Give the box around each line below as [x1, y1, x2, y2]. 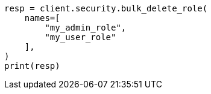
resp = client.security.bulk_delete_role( [4, 4, 208, 13]
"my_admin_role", [45, 23, 127, 32]
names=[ [24, 13, 60, 23]
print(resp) [4, 61, 60, 71]
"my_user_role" [45, 32, 116, 42]
